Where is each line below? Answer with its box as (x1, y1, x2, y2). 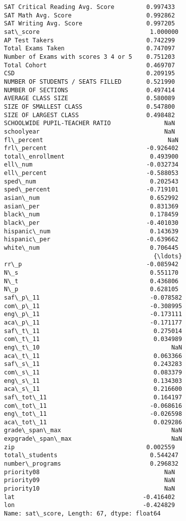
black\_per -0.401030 (4, 219, 179, 227)
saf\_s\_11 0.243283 (4, 360, 182, 368)
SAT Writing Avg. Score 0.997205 (4, 20, 175, 27)
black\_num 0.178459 (4, 211, 179, 218)
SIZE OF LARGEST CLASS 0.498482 (4, 111, 175, 119)
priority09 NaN (4, 477, 175, 484)
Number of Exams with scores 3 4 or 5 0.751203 (4, 53, 175, 60)
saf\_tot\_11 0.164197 (4, 393, 182, 401)
